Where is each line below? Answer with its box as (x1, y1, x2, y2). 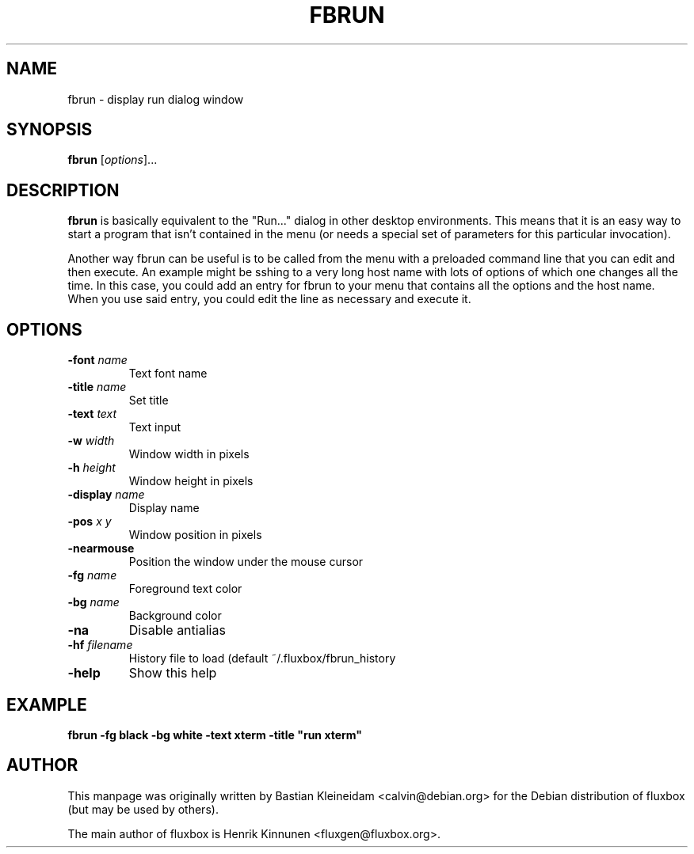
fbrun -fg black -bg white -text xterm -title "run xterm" (67, 727, 363, 742)
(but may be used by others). (67, 802, 219, 816)
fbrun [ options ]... (67, 153, 158, 167)
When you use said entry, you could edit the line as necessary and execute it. (67, 292, 471, 306)
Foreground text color (128, 582, 242, 596)
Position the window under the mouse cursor (128, 555, 364, 569)
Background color (128, 609, 222, 623)
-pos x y (67, 514, 112, 529)
